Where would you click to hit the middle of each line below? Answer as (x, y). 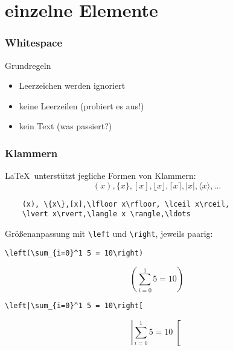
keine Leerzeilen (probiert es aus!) (81, 105)
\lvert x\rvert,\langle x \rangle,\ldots (106, 214)
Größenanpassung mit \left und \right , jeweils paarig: (109, 233)
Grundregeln (28, 65)
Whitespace (34, 43)
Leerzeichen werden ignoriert (72, 85)
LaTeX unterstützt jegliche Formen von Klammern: (101, 175)
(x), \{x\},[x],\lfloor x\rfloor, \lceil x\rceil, (126, 204)
